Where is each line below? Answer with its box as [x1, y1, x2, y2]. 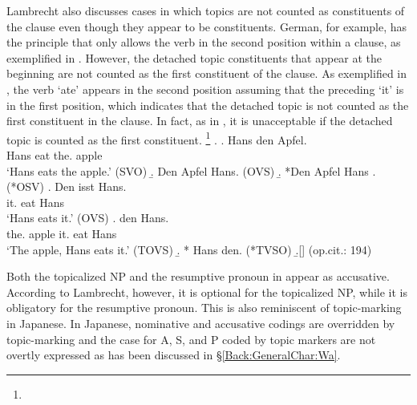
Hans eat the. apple [6, 147, 103, 163]
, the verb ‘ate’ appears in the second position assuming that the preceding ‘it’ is [6, 80, 404, 97]
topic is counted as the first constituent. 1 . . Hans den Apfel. [6, 128, 307, 148]
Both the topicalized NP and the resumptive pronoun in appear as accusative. [6, 268, 390, 285]
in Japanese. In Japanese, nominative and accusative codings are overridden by [6, 314, 395, 331]
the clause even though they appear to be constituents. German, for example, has [6, 18, 407, 34]
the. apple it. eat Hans [6, 225, 117, 241]
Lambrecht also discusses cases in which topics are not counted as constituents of [6, 2, 405, 18]
